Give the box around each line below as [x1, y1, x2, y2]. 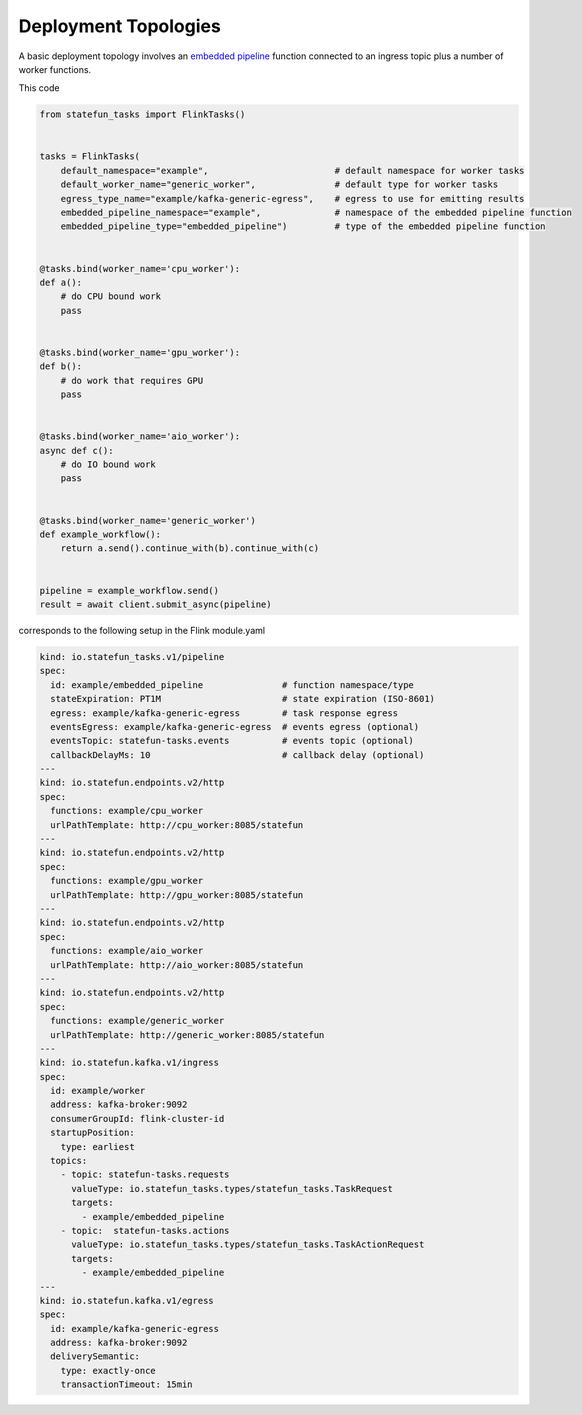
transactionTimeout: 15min [60, 1379, 194, 1390]
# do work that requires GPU [60, 375, 204, 386]
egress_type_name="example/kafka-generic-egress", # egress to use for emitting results [60, 193, 525, 204]
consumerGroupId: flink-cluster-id [50, 1113, 225, 1124]
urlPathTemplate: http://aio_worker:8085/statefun [50, 959, 304, 970]
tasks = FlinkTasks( [39, 151, 140, 162]
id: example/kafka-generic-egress [50, 1323, 220, 1334]
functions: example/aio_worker [50, 945, 204, 957]
